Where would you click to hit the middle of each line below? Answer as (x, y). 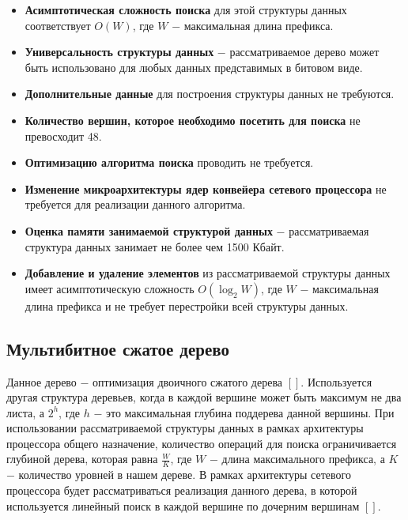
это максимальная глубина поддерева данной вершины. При (250, 412)
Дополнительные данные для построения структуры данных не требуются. (210, 94)
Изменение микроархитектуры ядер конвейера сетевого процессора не (206, 188)
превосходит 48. (63, 136)
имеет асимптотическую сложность (110, 288)
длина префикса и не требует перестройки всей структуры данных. (187, 305)
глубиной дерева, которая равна (82, 459)
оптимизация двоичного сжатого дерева (188, 381)
